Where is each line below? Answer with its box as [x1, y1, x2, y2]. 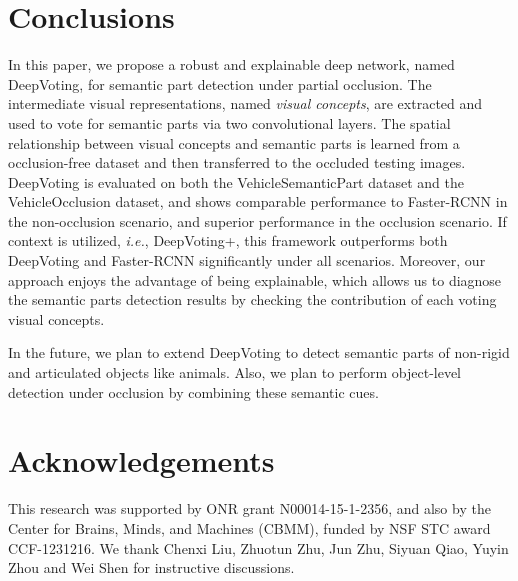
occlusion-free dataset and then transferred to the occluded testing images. [8, 152, 466, 173]
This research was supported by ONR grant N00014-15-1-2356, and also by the [8, 498, 491, 519]
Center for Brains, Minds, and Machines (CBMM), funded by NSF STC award [8, 517, 491, 538]
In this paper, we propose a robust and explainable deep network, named [8, 54, 455, 75]
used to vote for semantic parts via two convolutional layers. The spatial [8, 112, 451, 133]
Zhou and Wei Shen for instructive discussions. [8, 557, 295, 578]
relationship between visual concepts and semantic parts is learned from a [8, 132, 460, 153]
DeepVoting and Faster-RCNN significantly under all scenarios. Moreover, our [8, 250, 486, 271]
